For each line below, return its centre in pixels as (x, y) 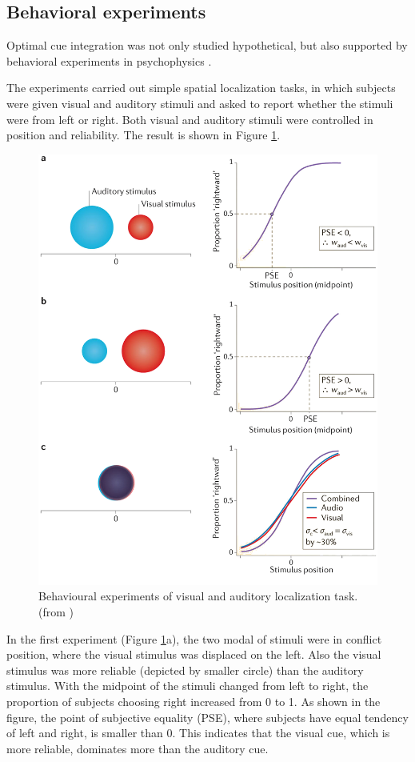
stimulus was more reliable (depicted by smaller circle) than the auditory (185, 670)
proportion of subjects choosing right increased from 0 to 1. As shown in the (194, 701)
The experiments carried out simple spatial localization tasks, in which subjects (201, 88)
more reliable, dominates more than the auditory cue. (138, 748)
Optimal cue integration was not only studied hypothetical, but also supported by (207, 45)
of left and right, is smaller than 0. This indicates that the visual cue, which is (198, 733)
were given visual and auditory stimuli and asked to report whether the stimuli (200, 103)
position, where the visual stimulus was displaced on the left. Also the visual (194, 654)
